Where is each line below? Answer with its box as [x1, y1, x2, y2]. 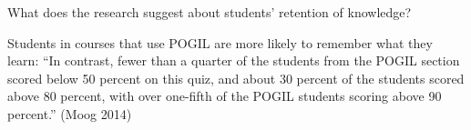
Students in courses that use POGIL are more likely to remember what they [7, 33, 433, 52]
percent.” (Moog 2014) [7, 104, 132, 123]
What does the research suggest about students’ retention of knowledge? [7, 3, 412, 21]
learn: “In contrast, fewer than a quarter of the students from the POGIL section [7, 51, 460, 70]
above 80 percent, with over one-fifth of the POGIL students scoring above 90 [7, 86, 442, 105]
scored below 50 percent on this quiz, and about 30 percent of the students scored [7, 68, 465, 87]
